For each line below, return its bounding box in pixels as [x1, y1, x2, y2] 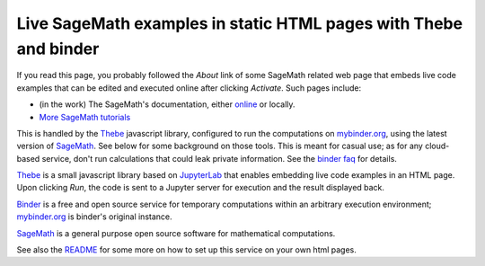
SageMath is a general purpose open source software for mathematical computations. [16, 227, 336, 238]
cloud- [425, 140, 450, 152]
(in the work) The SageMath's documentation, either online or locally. [39, 99, 295, 110]
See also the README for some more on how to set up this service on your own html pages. [16, 244, 357, 255]
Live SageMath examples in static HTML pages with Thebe [16, 13, 463, 33]
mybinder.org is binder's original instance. [16, 211, 172, 222]
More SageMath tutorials [39, 111, 131, 122]
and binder [16, 39, 100, 58]
